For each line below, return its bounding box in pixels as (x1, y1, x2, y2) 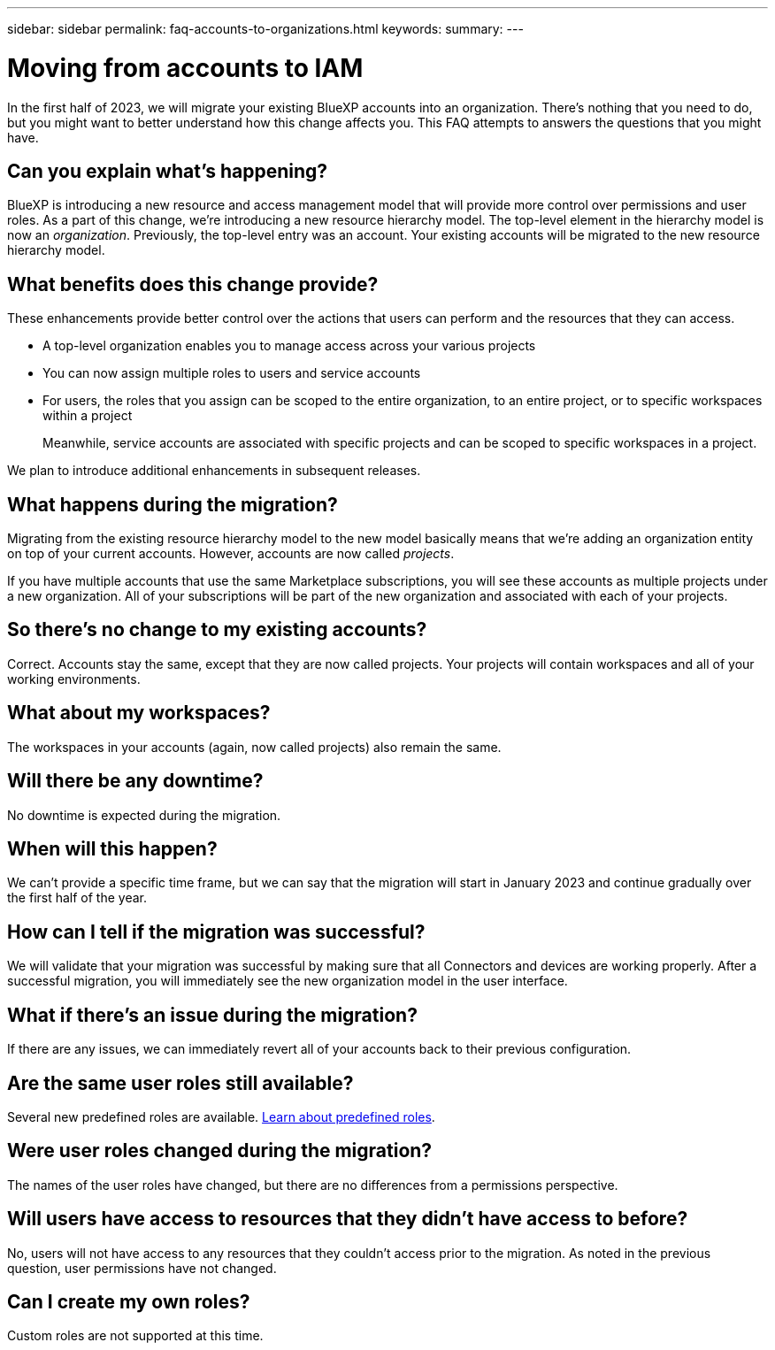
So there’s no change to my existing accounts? (7, 618, 427, 641)
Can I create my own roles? (7, 1291, 250, 1314)
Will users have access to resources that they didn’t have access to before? (7, 1208, 688, 1231)
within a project (42, 408, 133, 424)
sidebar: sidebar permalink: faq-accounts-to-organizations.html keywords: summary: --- (7, 21, 524, 36)
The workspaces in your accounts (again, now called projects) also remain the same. (7, 739, 502, 755)
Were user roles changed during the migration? (7, 1139, 433, 1162)
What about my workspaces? (7, 702, 271, 725)
